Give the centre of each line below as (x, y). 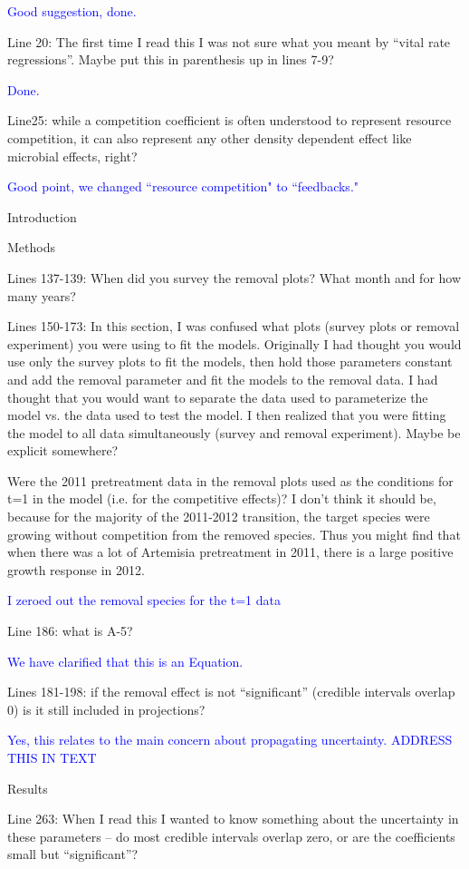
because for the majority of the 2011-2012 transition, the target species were (219, 517)
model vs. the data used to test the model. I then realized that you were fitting (227, 415)
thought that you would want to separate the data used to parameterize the (218, 397)
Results (28, 788)
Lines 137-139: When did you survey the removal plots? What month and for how (234, 277)
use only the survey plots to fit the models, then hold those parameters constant (230, 361)
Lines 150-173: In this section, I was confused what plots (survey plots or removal (234, 326)
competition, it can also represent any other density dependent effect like (210, 137)
